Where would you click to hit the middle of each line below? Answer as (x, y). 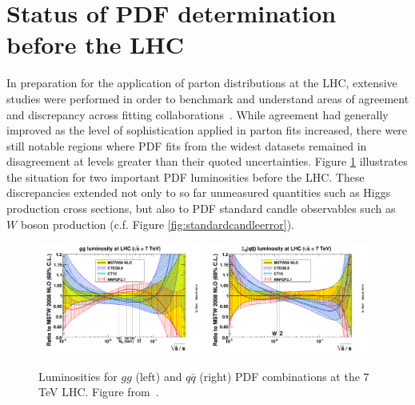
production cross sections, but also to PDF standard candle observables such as (201, 209)
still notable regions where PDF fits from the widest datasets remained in (187, 145)
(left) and (159, 376)
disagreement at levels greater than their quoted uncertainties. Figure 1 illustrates (207, 161)
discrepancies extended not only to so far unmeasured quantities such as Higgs (199, 192)
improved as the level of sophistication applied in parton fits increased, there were (207, 130)
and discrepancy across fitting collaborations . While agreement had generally (198, 114)
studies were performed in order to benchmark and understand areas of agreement (208, 98)
